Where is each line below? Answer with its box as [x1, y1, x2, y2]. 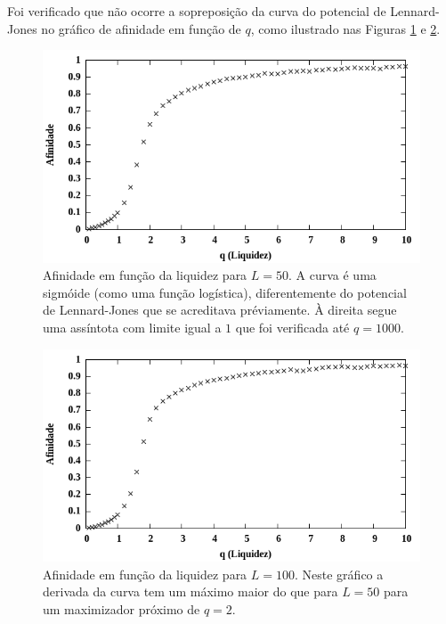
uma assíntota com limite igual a [43, 318, 222, 337]
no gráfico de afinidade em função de [41, 19, 241, 37]
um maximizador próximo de [43, 599, 200, 618]
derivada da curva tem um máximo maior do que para [43, 582, 338, 601]
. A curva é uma [288, 266, 377, 284]
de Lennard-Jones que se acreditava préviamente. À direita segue [43, 300, 397, 319]
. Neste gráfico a [295, 564, 384, 583]
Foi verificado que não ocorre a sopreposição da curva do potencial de [7, 2, 386, 20]
